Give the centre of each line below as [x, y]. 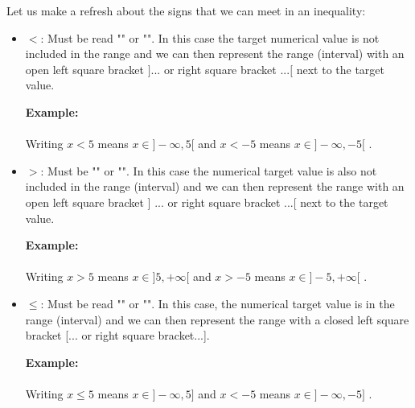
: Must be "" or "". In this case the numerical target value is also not [209, 170]
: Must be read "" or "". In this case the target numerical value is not [210, 37]
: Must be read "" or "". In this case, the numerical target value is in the [218, 303]
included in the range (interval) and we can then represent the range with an [215, 186]
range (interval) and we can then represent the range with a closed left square [217, 319]
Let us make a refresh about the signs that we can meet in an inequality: [186, 10]
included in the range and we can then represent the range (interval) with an [215, 54]
